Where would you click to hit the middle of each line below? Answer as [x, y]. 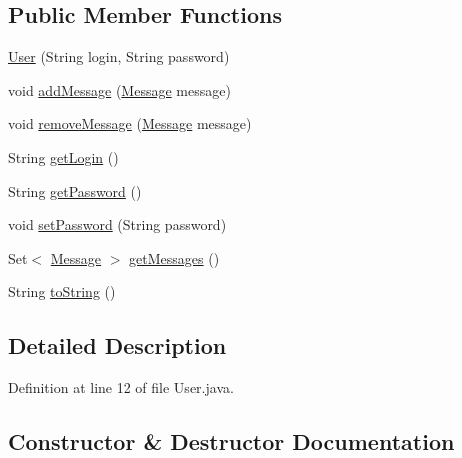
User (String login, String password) [119, 56]
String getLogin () [63, 156]
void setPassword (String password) [117, 224]
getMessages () [174, 257]
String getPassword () [75, 190]
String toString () [62, 291]
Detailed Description [117, 345]
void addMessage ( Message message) [119, 89]
